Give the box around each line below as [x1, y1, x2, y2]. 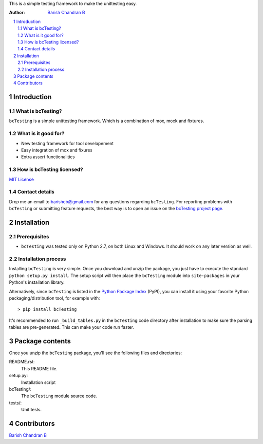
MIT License [9, 176, 34, 182]
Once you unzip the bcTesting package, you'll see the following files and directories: [9, 350, 182, 356]
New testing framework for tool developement [21, 140, 114, 146]
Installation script [21, 379, 56, 385]
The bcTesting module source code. [21, 393, 97, 399]
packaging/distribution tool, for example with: [9, 295, 100, 301]
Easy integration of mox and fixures [21, 147, 93, 153]
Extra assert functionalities [21, 154, 75, 160]
